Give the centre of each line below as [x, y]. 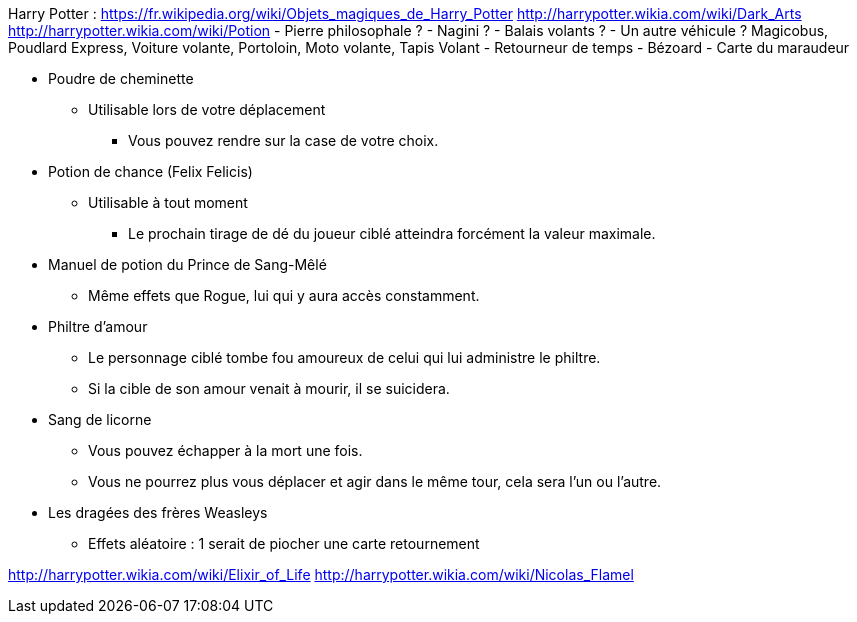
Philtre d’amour [98, 326]
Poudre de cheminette [121, 78]
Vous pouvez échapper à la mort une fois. [225, 450]
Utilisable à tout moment [168, 202]
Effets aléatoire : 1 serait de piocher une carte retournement [284, 543]
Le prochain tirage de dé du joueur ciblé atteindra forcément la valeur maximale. [392, 233]
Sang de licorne [100, 419]
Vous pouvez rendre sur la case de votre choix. [283, 140]
